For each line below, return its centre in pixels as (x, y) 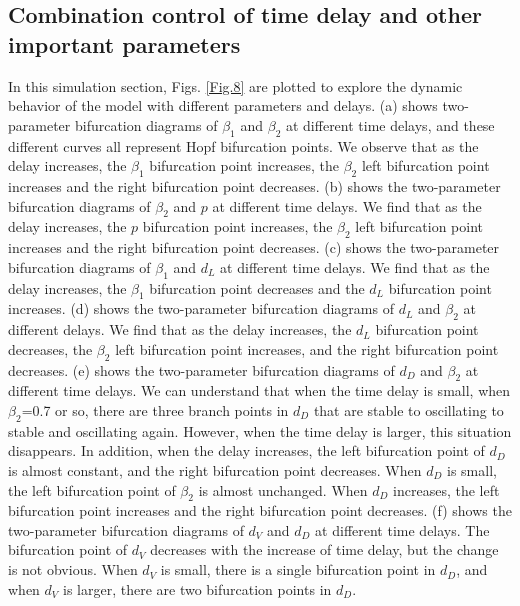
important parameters (124, 43)
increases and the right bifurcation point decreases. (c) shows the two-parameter (254, 247)
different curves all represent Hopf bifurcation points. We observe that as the (243, 145)
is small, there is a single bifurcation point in (298, 569)
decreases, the (50, 348)
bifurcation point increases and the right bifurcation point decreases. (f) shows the (260, 510)
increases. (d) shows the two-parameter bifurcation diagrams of (201, 308)
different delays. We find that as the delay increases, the (180, 329)
